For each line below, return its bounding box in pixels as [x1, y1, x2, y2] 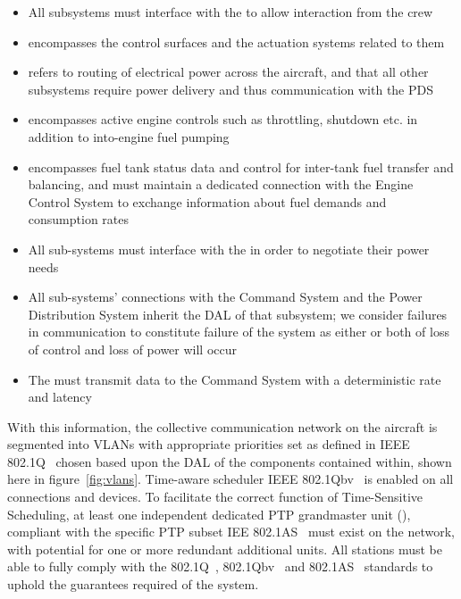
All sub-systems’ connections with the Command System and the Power [28, 287, 423, 306]
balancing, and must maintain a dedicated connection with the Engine [28, 175, 414, 194]
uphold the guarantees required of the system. [7, 575, 259, 594]
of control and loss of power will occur [28, 339, 238, 358]
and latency [28, 387, 92, 406]
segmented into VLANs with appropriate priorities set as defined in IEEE [7, 435, 410, 453]
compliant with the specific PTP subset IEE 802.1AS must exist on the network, [7, 522, 455, 541]
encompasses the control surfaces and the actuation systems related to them [28, 32, 445, 51]
